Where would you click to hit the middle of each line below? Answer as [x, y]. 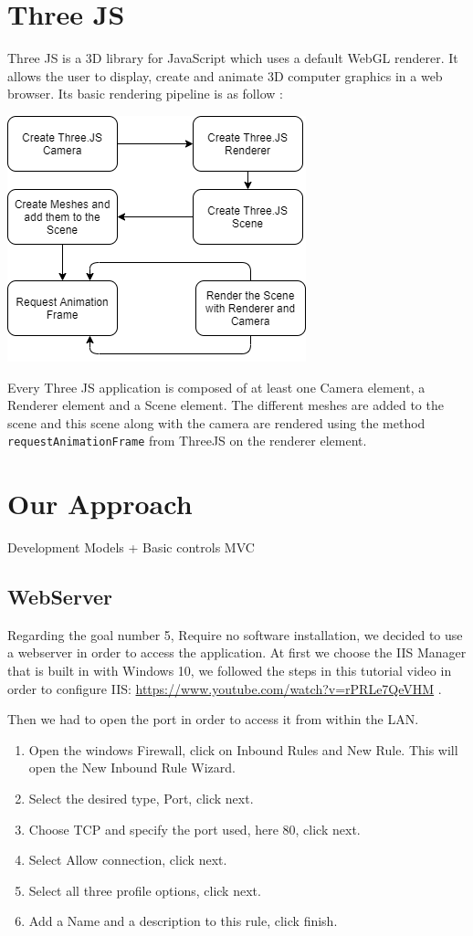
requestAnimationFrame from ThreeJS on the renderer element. [187, 441]
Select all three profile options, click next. [145, 890]
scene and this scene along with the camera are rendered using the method [216, 422]
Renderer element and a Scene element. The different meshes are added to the [226, 405]
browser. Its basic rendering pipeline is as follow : [145, 94]
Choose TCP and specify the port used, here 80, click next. [194, 829]
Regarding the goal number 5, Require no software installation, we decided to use [235, 634]
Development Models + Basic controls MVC [131, 547]
